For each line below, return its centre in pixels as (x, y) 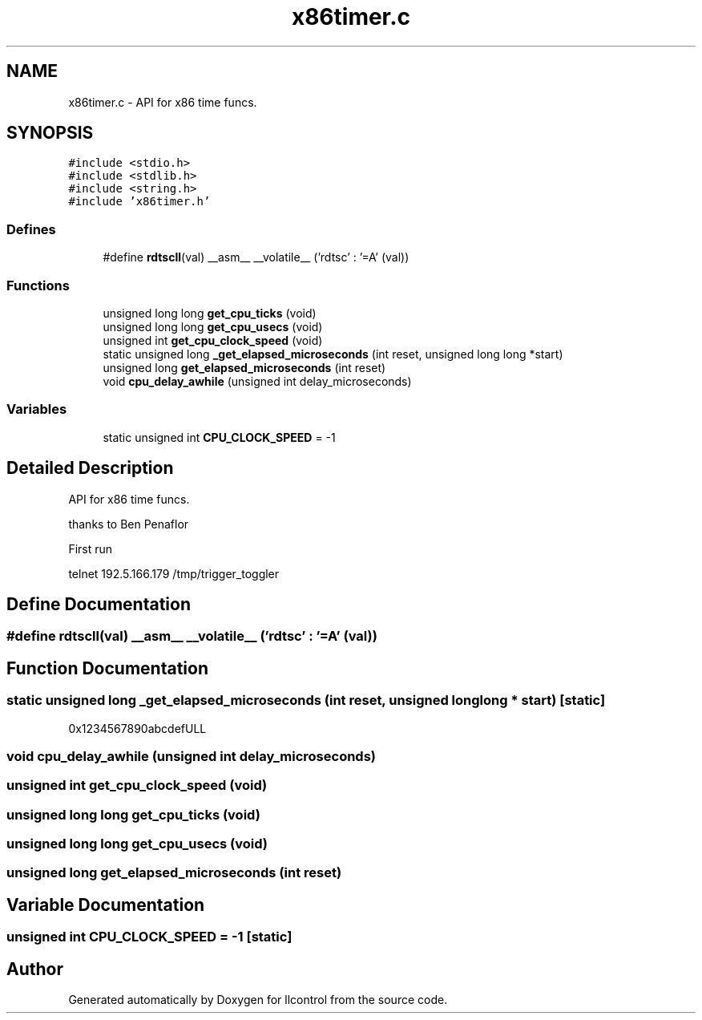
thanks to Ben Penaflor (129, 524)
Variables (37, 409)
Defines (31, 229)
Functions (38, 285)
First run (91, 548)
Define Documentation (99, 604)
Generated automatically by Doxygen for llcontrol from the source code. (258, 1000)
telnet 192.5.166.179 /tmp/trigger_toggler (174, 573)
